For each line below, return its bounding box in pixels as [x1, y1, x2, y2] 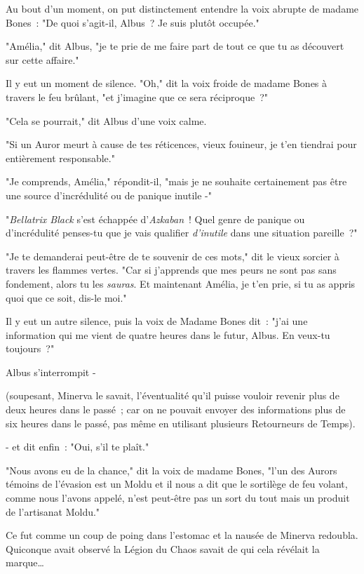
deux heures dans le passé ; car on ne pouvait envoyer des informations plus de [6, 402, 346, 417]
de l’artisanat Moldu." [6, 504, 100, 519]
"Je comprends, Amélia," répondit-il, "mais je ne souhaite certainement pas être [6, 174, 347, 189]
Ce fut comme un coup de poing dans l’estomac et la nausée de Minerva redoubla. [6, 528, 358, 542]
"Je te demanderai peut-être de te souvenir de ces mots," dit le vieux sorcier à [6, 248, 339, 263]
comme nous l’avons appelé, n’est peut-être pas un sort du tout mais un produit [6, 490, 350, 505]
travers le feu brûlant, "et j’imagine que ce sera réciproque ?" [6, 89, 269, 104]
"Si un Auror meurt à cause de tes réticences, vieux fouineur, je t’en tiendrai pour [6, 137, 357, 152]
